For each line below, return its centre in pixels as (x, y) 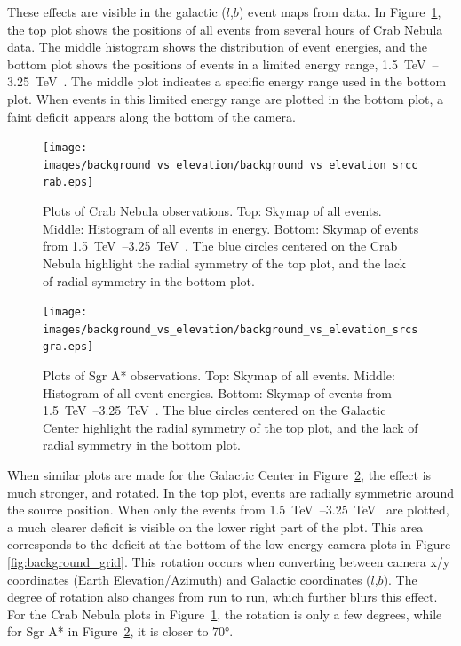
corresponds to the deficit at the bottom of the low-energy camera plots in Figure (229, 544)
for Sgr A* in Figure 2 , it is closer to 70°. (120, 631)
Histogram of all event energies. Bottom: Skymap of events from (217, 392)
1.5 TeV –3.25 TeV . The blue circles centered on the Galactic (215, 410)
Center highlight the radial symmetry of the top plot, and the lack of (230, 427)
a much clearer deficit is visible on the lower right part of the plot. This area (215, 526)
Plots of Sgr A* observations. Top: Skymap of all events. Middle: (219, 375)
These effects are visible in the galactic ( (117, 12)
